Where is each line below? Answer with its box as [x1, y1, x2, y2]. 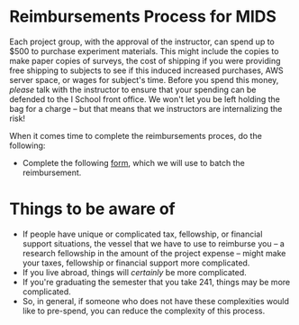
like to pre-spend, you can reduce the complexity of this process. [22, 305, 266, 316]
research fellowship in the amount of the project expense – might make [22, 247, 286, 258]
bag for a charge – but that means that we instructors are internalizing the [9, 103, 283, 114]
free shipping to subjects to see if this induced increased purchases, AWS [9, 65, 284, 76]
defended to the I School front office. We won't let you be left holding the [9, 93, 281, 105]
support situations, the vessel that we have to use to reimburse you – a [22, 237, 285, 249]
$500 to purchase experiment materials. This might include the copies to [9, 45, 279, 56]
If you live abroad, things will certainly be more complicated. [22, 266, 248, 277]
